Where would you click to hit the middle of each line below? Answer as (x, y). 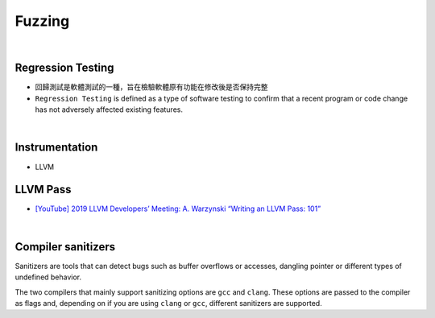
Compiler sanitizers (65, 247)
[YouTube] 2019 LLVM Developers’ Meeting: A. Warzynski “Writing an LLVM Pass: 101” (178, 209)
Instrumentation (56, 148)
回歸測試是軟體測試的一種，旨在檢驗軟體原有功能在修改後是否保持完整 (151, 87)
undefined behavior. (48, 277)
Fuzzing (42, 21)
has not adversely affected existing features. (109, 109)
